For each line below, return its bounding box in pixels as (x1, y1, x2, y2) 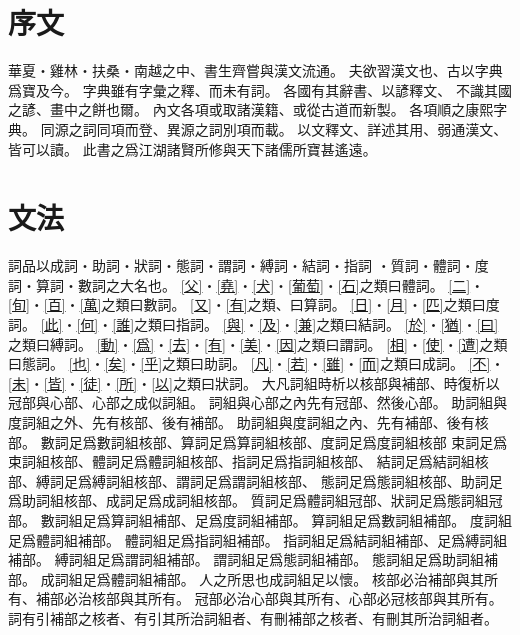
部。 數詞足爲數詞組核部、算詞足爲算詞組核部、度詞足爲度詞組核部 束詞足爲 (8, 431, 508, 452)
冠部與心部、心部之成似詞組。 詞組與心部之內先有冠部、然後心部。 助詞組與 (8, 392, 508, 413)
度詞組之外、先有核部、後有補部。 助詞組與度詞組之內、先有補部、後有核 (8, 411, 489, 432)
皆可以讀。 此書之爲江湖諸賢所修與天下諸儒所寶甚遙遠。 (8, 138, 377, 159)
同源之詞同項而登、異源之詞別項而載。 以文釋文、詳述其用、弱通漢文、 (40, 118, 508, 139)
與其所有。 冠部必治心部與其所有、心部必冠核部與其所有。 (119, 588, 503, 609)
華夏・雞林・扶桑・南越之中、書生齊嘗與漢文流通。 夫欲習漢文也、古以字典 (8, 60, 503, 81)
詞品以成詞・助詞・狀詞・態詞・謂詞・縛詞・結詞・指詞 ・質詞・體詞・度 (8, 255, 489, 276)
